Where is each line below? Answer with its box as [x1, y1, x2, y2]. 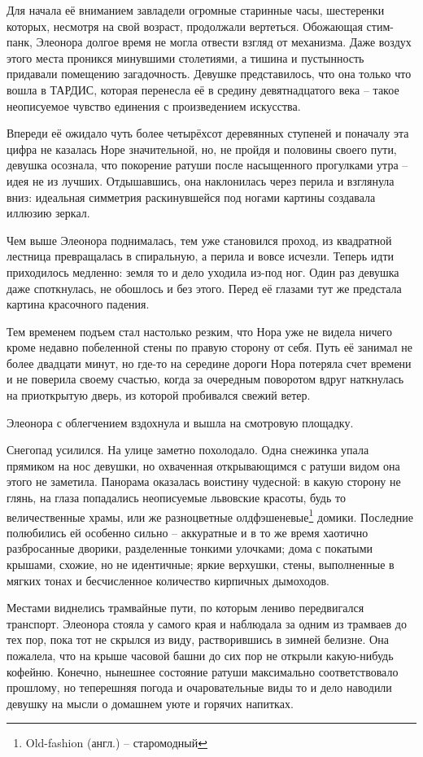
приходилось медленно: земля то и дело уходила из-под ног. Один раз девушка [7, 263, 399, 280]
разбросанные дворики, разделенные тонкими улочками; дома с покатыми [7, 540, 373, 557]
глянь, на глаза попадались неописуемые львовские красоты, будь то [7, 489, 346, 506]
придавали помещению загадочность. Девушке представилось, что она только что [7, 65, 412, 82]
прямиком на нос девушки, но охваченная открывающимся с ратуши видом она [7, 457, 400, 474]
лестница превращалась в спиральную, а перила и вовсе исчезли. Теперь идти [7, 247, 395, 265]
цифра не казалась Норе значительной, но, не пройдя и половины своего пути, [7, 140, 397, 157]
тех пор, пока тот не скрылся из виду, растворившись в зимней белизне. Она [7, 631, 389, 648]
